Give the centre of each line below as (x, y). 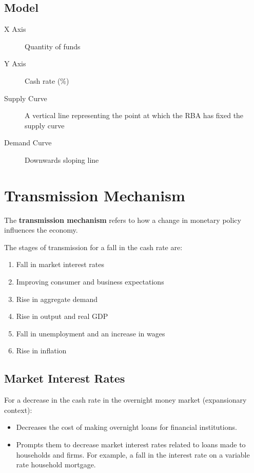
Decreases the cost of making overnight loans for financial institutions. (126, 427)
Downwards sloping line (62, 159)
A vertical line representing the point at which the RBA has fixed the (134, 115)
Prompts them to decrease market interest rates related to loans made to (131, 444)
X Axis (15, 29)
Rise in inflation (41, 351)
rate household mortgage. (56, 465)
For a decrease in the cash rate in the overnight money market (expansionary (125, 400)
